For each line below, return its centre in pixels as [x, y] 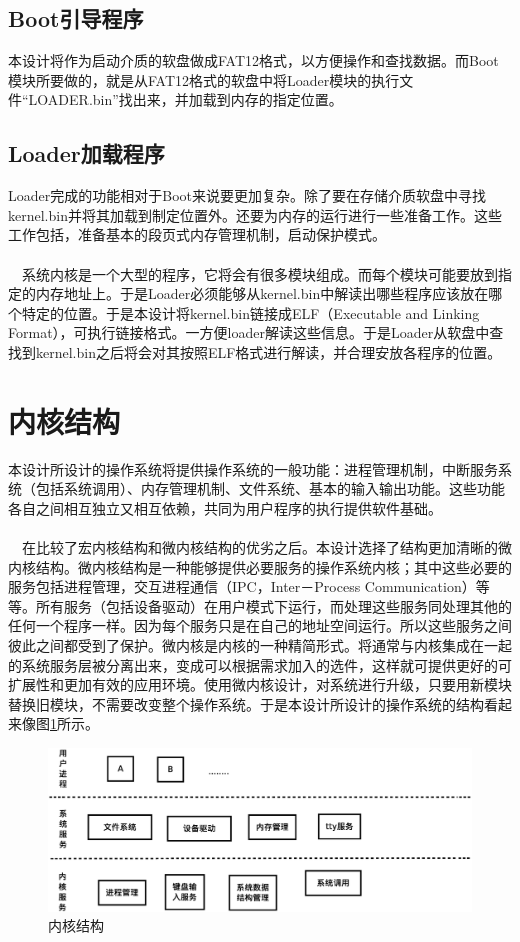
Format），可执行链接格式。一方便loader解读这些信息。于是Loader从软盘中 [249, 332]
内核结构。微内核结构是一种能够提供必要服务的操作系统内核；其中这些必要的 [260, 566]
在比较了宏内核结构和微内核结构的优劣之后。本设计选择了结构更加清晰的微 [266, 547]
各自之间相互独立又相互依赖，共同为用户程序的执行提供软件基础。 [225, 507]
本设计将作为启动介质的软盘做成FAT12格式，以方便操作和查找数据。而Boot [253, 60]
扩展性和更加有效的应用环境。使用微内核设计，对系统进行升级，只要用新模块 [260, 684]
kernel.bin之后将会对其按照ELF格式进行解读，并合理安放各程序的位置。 [268, 351]
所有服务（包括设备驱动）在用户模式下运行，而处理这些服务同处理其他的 [273, 605]
